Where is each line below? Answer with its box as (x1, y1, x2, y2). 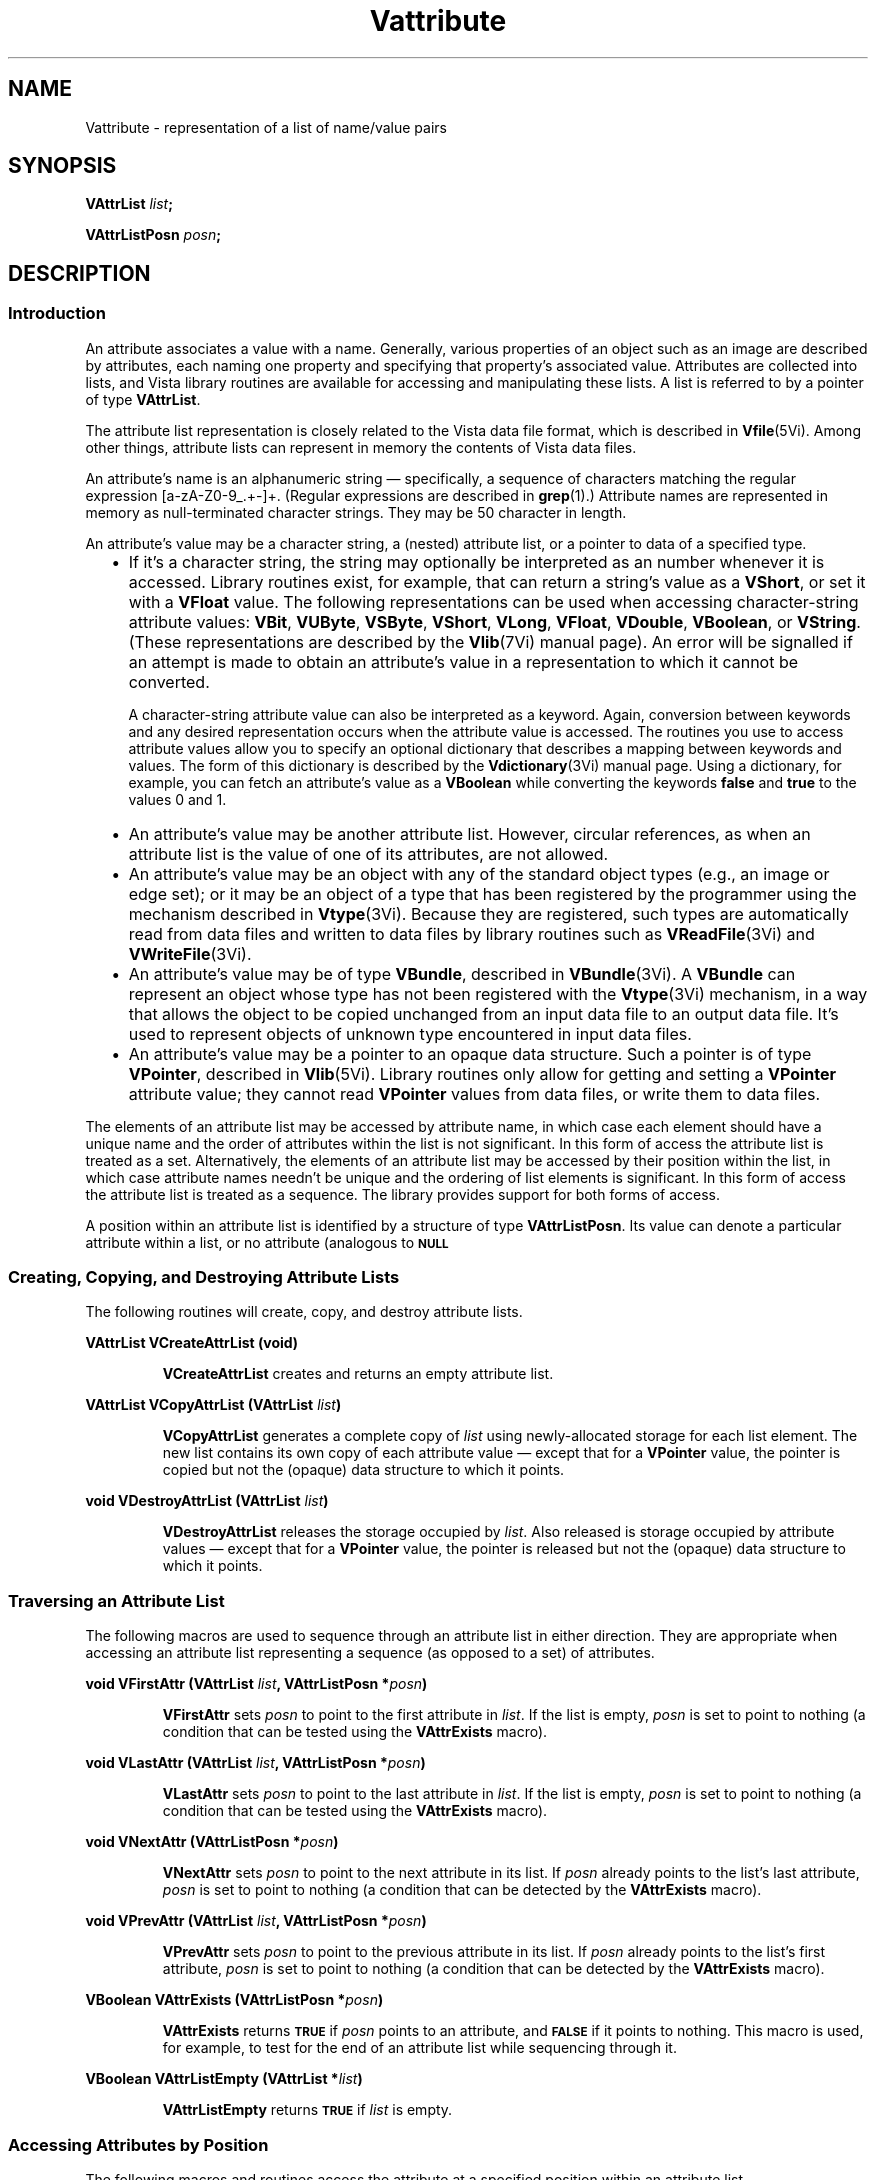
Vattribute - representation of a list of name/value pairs (85, 118, 447, 136)
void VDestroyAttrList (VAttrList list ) (85, 1492, 329, 1510)
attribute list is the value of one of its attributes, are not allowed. (128, 843, 609, 864)
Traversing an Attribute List (8, 1590, 225, 1611)
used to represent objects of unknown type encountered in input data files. (128, 1023, 692, 1044)
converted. (128, 671, 210, 692)
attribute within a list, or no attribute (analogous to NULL (85, 1233, 449, 1251)
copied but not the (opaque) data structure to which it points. (162, 1461, 565, 1479)
